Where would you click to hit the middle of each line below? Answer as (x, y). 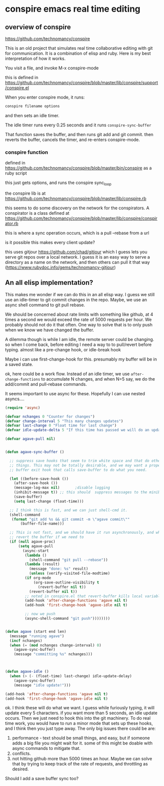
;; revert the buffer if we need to (47, 537)
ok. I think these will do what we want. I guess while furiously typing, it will (80, 708)
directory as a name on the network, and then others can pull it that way (78, 262)
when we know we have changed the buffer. (50, 330)
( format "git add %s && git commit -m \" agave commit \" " (71, 519)
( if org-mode (38, 578)
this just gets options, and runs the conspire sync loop (58, 183)
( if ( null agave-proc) (32, 542)
